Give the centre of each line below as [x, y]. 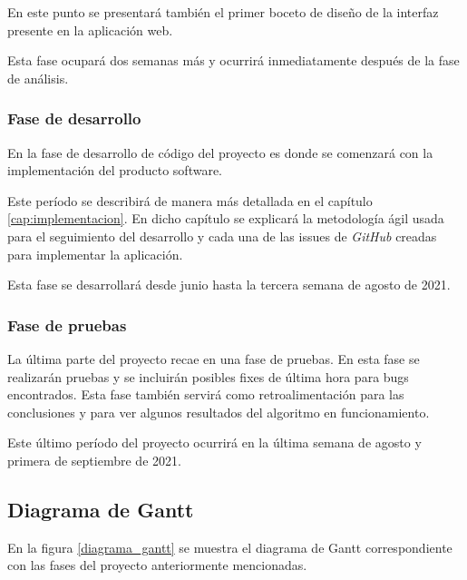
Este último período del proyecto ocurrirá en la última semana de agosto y [214, 442]
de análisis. [38, 78]
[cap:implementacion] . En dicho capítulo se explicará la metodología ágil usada [226, 218]
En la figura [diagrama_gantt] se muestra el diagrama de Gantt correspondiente [230, 547]
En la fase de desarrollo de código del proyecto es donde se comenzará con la [220, 152]
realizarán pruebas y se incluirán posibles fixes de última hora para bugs [208, 376]
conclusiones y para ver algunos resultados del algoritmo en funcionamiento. [219, 412]
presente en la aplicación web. [90, 29]
